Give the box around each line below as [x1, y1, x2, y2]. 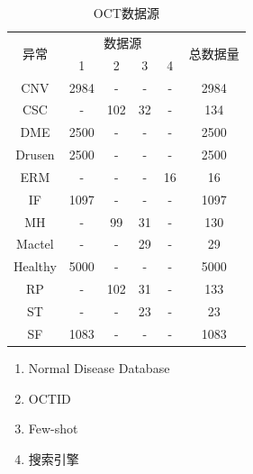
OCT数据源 [93, 4, 159, 22]
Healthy [14, 257, 57, 276]
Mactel [16, 234, 54, 253]
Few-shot [28, 419, 78, 438]
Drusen [15, 145, 55, 164]
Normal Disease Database [28, 358, 170, 377]
